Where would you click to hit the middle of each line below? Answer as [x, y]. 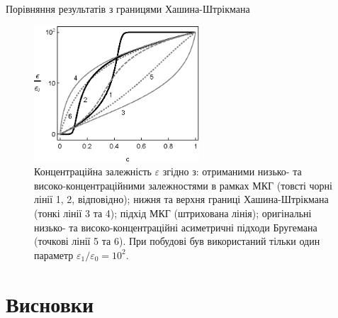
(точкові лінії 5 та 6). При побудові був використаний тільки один [177, 241]
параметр [54, 254]
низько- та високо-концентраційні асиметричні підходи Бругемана [176, 227]
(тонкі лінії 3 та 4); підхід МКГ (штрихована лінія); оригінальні [173, 213]
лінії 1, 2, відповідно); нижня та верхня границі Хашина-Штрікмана [181, 199]
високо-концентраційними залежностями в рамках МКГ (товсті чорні [183, 185]
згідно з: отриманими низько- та [232, 171]
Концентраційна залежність [93, 171]
